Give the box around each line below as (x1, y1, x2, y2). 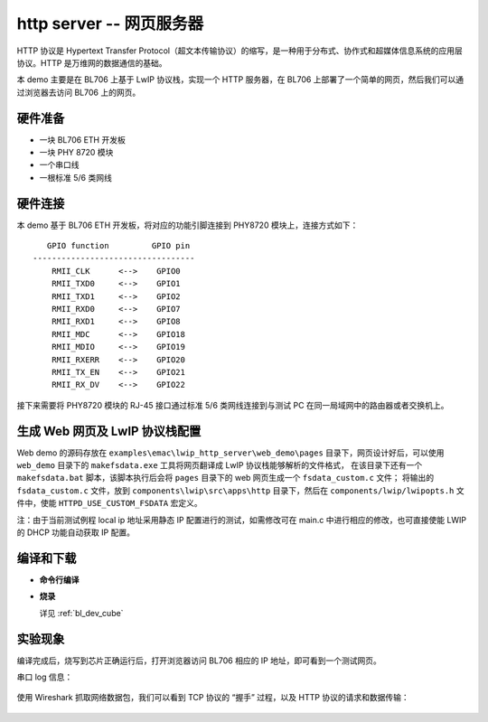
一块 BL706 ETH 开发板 (39, 134, 126, 145)
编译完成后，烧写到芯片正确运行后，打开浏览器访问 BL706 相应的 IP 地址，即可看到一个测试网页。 (16, 655, 381, 666)
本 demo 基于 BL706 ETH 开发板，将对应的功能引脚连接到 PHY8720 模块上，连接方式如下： (16, 220, 359, 230)
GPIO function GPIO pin (46, 240, 191, 251)
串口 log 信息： (16, 671, 73, 682)
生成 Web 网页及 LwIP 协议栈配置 (16, 423, 202, 438)
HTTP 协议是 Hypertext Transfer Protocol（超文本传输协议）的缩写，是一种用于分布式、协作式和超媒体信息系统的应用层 (16, 45, 463, 56)
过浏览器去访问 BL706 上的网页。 (16, 87, 141, 98)
